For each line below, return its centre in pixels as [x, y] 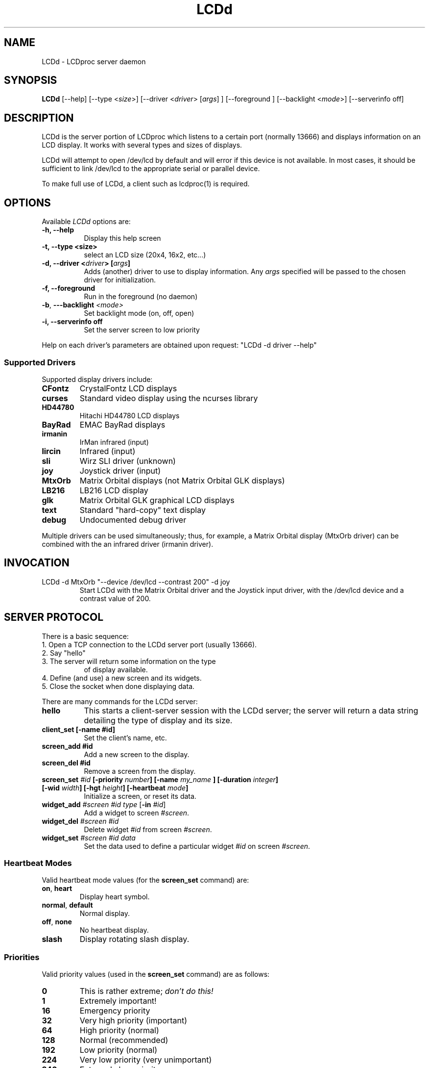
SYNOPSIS [31, 80]
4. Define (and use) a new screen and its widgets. [122, 678]
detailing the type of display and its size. [158, 720]
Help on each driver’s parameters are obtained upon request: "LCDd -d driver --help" [179, 345]
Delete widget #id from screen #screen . [148, 829]
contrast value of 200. [115, 598]
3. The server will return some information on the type [129, 661]
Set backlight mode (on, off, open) [139, 313]
